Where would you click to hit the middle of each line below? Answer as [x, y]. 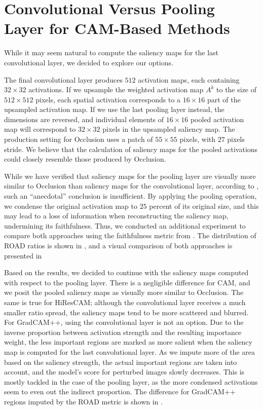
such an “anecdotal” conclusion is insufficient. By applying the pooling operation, [130, 196]
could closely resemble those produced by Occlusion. [85, 159]
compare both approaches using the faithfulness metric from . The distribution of [130, 235]
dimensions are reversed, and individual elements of [84, 119]
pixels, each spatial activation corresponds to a [108, 99]
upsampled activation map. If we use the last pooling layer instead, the [114, 109]
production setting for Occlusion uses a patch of [79, 139]
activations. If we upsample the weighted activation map [116, 89]
